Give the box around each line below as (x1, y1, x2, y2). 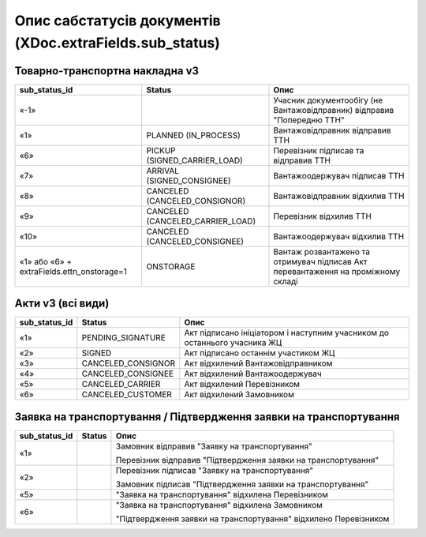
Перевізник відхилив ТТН (273, 210, 372, 221)
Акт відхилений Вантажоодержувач (184, 368, 323, 379)
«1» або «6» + (19, 256, 73, 267)
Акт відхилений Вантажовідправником (184, 358, 333, 369)
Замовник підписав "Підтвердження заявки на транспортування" (115, 479, 369, 490)
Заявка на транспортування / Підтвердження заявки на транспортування (14, 410, 400, 423)
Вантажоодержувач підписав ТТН (273, 170, 405, 181)
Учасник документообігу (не (273, 95, 383, 106)
